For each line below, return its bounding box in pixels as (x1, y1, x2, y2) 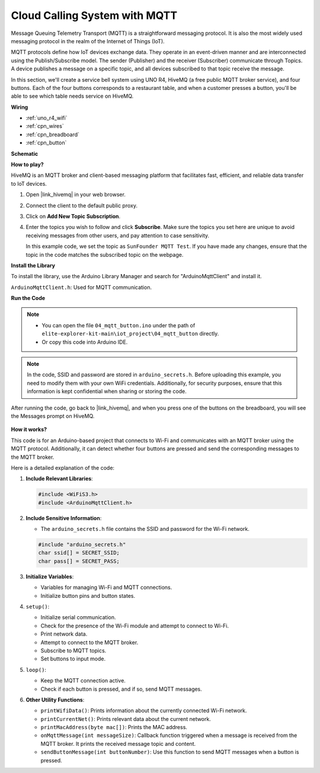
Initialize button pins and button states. (40, 592, 136, 599)
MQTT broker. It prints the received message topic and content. (40, 740, 196, 747)
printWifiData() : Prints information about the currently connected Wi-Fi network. (40, 707, 247, 714)
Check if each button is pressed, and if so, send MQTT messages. (40, 685, 203, 693)
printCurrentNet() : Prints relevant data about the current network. (40, 715, 212, 722)
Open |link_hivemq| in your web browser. (25, 191, 126, 198)
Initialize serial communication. (40, 614, 116, 621)
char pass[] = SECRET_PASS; (38, 558, 120, 565)
